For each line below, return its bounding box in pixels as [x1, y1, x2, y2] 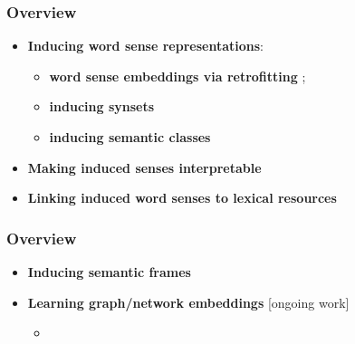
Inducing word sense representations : [27, 36, 264, 55]
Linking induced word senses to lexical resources [27, 188, 337, 207]
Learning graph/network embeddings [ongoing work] [27, 292, 350, 311]
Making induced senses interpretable [27, 158, 262, 177]
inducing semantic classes [49, 128, 211, 146]
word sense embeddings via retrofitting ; [49, 66, 306, 85]
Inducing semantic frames [27, 263, 191, 281]
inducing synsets [49, 97, 155, 116]
